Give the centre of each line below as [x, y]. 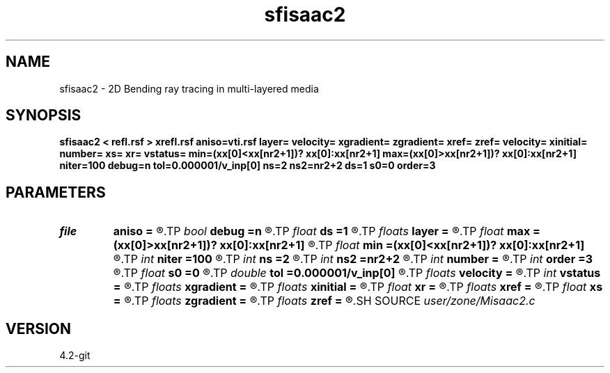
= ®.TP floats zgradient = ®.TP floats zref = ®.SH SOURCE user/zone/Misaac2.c [324, 301]
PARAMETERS [56, 192]
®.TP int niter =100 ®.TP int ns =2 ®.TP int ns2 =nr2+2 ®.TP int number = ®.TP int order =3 [353, 259]
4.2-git [75, 356]
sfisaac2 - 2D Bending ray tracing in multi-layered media [189, 88]
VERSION [39, 328]
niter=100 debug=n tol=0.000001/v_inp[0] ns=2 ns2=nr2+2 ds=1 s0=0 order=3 [248, 166]
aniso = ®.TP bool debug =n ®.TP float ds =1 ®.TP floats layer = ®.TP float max [322, 231]
